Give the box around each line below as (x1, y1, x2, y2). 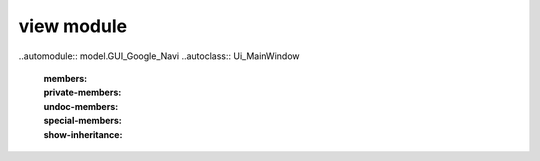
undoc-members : (43, 100, 119, 112)
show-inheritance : (43, 128, 123, 140)
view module (18, 15, 128, 37)
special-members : (43, 115, 122, 127)
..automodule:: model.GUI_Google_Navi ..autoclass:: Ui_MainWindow (18, 50, 300, 62)
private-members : (43, 86, 122, 99)
